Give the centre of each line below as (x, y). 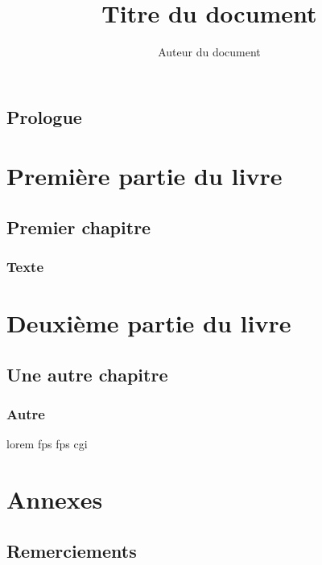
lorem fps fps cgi (47, 444)
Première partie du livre (144, 176)
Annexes (55, 499)
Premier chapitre (79, 227)
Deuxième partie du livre (149, 323)
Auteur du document (209, 52)
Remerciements (72, 550)
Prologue (44, 116)
